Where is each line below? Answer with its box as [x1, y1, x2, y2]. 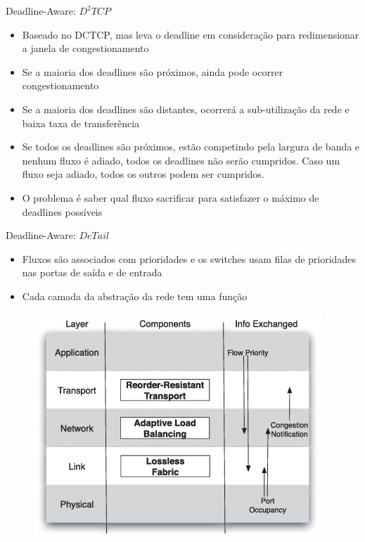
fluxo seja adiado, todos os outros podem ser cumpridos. [22, 167, 264, 181]
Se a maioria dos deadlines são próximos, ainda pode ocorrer [22, 64, 283, 79]
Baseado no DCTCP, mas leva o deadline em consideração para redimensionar [22, 27, 359, 41]
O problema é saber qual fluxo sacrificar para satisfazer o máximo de [22, 190, 319, 205]
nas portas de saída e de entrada [22, 265, 162, 280]
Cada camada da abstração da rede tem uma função [22, 288, 248, 303]
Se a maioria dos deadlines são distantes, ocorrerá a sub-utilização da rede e [22, 101, 350, 116]
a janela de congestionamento [22, 41, 149, 56]
